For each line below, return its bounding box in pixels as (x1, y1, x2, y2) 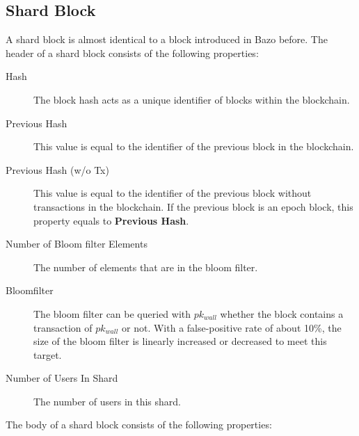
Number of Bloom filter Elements (6, 236, 147, 251)
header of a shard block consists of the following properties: (6, 45, 259, 60)
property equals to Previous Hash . (33, 213, 189, 227)
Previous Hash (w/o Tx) (6, 162, 109, 177)
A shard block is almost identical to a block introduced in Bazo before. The (6, 32, 328, 47)
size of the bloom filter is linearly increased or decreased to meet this (33, 334, 327, 348)
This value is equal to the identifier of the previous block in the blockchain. (33, 139, 354, 154)
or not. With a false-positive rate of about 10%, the (122, 320, 342, 334)
